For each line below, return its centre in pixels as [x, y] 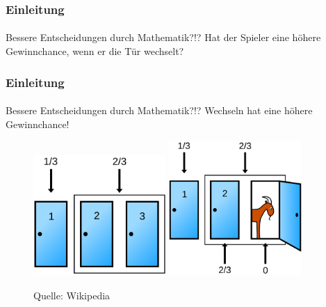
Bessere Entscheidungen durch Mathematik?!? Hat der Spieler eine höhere [163, 37]
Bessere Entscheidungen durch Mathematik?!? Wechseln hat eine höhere [159, 110]
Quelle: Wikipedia [72, 295]
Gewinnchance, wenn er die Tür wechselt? [95, 51]
